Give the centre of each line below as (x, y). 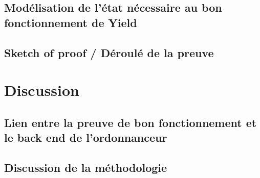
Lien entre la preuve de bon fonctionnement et (131, 122)
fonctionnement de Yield (71, 22)
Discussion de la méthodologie (86, 167)
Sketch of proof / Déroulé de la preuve (109, 52)
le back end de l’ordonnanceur (86, 137)
